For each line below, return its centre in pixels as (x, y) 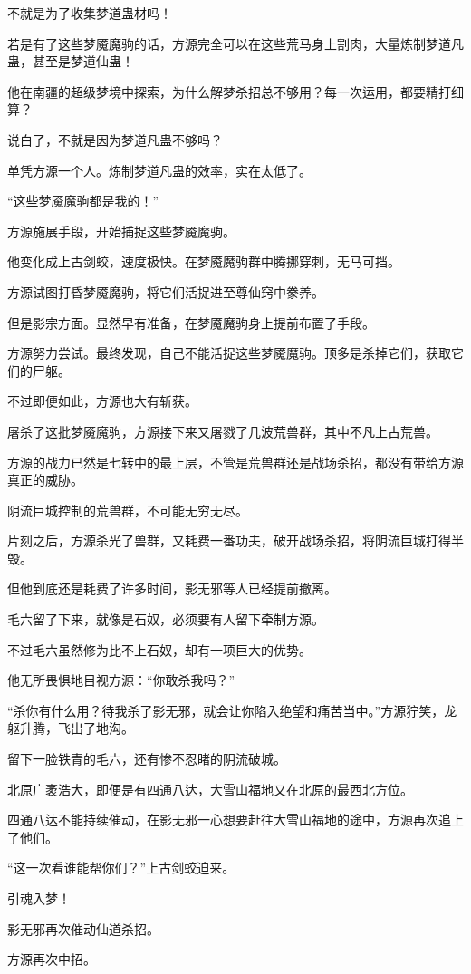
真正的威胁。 (45, 480)
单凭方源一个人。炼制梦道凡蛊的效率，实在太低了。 (159, 170)
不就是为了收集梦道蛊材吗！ (90, 13)
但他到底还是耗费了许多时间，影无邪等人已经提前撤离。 (172, 588)
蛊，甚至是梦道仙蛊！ (71, 61)
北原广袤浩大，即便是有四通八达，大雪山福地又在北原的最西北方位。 (210, 789)
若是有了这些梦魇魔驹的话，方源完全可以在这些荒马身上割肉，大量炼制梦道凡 (235, 43)
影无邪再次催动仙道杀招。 (83, 928)
